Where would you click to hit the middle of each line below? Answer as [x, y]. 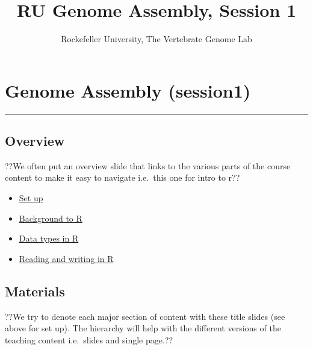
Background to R [51, 218]
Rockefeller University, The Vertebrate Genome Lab [156, 39]
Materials [35, 291]
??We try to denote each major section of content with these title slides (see [145, 316]
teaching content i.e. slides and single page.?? [89, 339]
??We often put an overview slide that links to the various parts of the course [148, 165]
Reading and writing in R [66, 258]
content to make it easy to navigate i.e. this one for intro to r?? [122, 177]
